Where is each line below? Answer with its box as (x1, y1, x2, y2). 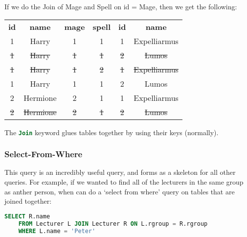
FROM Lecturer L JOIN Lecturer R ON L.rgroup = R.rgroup (18, 220, 208, 227)
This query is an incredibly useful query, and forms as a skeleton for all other (4, 167, 236, 177)
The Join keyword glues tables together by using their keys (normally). (4, 127, 219, 137)
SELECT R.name (4, 213, 50, 220)
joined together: (4, 196, 52, 206)
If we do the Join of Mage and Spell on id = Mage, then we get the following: (4, 1, 237, 11)
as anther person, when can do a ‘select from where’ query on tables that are (4, 186, 235, 196)
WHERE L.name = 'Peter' (18, 227, 96, 235)
